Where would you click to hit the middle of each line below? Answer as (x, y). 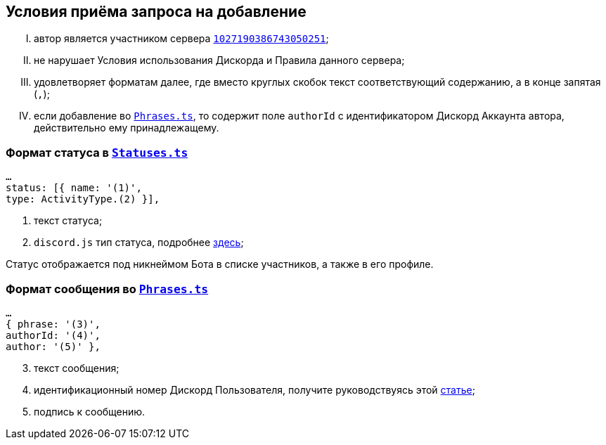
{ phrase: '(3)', (53, 324)
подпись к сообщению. (90, 411)
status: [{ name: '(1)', (74, 188)
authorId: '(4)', (53, 335)
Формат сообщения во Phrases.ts (107, 289)
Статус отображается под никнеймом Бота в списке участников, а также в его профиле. (220, 264)
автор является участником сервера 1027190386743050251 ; (181, 39)
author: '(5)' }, (53, 346)
